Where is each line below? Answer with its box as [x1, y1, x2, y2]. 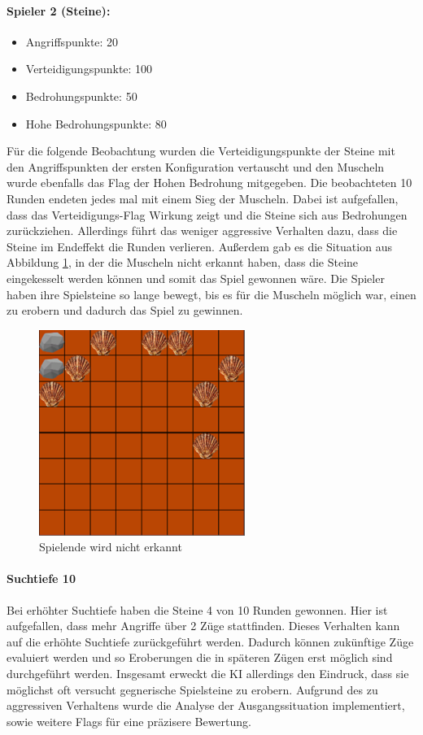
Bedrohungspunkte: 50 [25, 87, 137, 104]
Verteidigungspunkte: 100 [25, 60, 153, 77]
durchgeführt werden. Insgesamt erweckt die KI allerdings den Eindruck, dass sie [7, 665, 409, 682]
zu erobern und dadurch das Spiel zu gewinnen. [7, 302, 243, 319]
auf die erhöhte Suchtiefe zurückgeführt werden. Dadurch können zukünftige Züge [7, 633, 414, 650]
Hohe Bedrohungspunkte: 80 [25, 115, 167, 132]
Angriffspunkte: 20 [25, 33, 119, 50]
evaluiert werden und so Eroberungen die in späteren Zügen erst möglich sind [7, 649, 393, 666]
